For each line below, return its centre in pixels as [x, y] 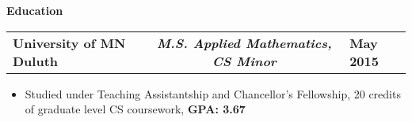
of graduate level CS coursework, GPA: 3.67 [135, 109]
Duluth [36, 61]
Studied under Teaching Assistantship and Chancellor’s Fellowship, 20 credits [213, 93]
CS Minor [244, 61]
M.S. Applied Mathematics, [244, 43]
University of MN [69, 43]
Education [35, 10]
